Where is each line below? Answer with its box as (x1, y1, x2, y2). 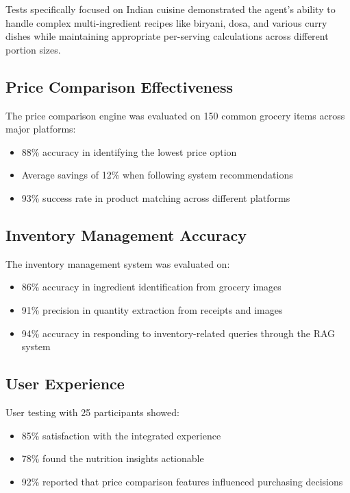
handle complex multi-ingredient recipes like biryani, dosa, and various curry (5, 15, 327, 30)
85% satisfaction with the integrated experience (21, 428, 221, 442)
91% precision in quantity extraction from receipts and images (21, 302, 283, 317)
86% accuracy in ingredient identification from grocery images (21, 279, 282, 294)
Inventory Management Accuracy (5, 224, 247, 245)
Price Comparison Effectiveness (5, 76, 234, 97)
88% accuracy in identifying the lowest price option (21, 144, 237, 159)
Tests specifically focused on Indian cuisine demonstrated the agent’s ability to (5, 2, 336, 16)
